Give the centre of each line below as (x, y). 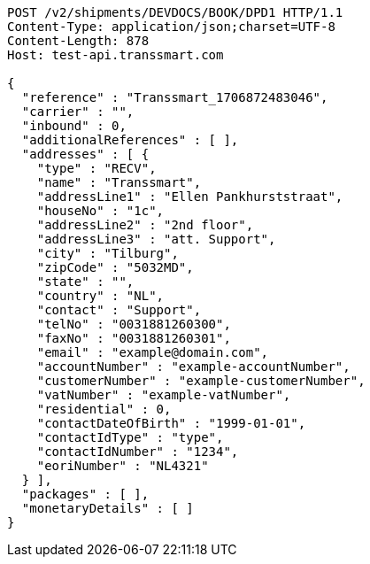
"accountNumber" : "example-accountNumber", (193, 367)
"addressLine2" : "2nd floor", (145, 225)
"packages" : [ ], (85, 494)
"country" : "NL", (100, 296)
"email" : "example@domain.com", (153, 352)
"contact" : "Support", (119, 310)
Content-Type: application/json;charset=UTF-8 (171, 27)
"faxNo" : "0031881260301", (134, 338)
